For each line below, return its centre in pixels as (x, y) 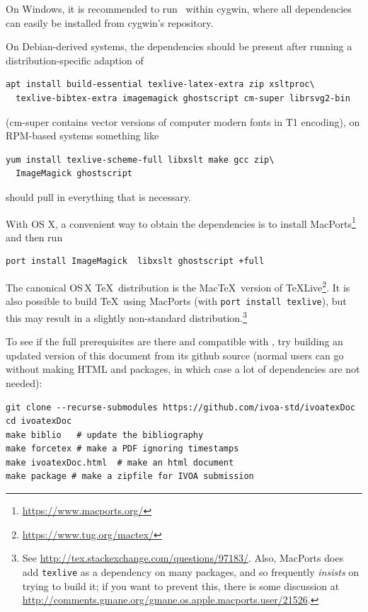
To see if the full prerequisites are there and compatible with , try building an (174, 341)
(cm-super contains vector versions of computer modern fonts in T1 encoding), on (183, 121)
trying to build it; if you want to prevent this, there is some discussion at (181, 585)
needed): (24, 382)
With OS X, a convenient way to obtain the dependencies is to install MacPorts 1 (181, 222)
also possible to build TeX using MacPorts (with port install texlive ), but (176, 301)
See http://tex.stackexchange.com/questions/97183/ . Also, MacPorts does (183, 558)
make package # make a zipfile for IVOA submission (130, 477)
